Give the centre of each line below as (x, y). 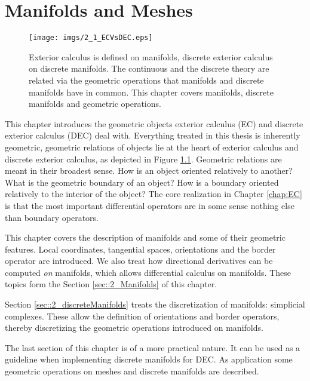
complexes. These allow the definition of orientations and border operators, (142, 316)
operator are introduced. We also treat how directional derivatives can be (139, 261)
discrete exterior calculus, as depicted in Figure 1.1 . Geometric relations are (143, 159)
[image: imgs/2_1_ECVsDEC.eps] (91, 38)
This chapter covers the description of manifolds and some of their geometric (145, 237)
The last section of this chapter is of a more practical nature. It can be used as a (153, 347)
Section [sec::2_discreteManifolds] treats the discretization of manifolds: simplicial (155, 304)
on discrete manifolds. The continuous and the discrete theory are (149, 68)
